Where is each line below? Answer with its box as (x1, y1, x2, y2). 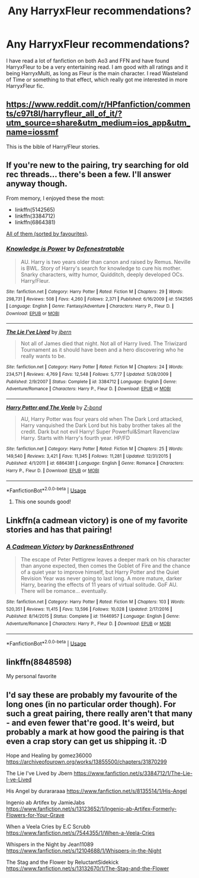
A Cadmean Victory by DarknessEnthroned (6, 542, 134, 551)
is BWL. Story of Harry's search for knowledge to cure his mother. (20, 264, 182, 272)
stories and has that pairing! (6, 525, 113, 535)
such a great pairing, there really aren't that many (6, 708, 193, 719)
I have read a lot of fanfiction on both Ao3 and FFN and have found (6, 57, 170, 64)
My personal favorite (6, 673, 57, 680)
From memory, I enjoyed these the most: (6, 194, 105, 202)
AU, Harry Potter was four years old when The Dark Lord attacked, (20, 416, 184, 423)
